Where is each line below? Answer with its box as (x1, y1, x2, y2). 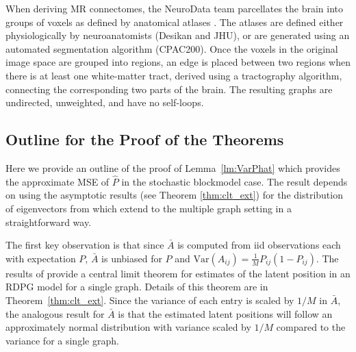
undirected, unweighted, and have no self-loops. (5, 95, 204, 110)
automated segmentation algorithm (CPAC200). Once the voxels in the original (5, 41, 338, 55)
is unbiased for (101, 251, 162, 265)
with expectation (5, 251, 76, 265)
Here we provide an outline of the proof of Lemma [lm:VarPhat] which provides (5, 160, 340, 175)
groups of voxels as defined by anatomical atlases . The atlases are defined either (5, 14, 344, 29)
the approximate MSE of (5, 174, 110, 188)
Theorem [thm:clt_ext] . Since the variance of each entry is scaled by (5, 292, 294, 307)
